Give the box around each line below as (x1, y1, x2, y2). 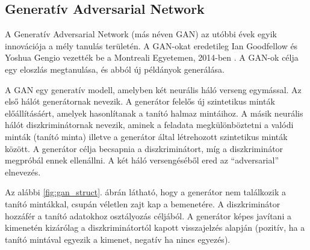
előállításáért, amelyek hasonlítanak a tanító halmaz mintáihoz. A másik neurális (5, 106, 303, 119)
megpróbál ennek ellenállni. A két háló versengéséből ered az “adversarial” (5, 154, 279, 166)
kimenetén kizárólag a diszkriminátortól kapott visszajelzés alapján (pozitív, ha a (5, 221, 305, 234)
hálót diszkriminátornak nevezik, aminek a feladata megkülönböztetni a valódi (5, 118, 294, 131)
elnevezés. (5, 165, 41, 178)
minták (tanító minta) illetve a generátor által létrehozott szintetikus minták (5, 130, 288, 142)
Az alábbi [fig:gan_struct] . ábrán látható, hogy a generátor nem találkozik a (5, 186, 286, 198)
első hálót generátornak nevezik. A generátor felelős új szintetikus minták (5, 95, 275, 108)
